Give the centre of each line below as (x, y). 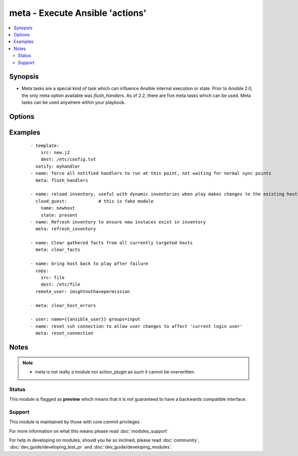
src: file (52, 278)
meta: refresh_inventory (66, 229)
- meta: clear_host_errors (63, 305)
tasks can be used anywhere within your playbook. (74, 102)
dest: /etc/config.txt (68, 159)
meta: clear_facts (58, 250)
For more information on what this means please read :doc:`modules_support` (89, 431)
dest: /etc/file (60, 285)
